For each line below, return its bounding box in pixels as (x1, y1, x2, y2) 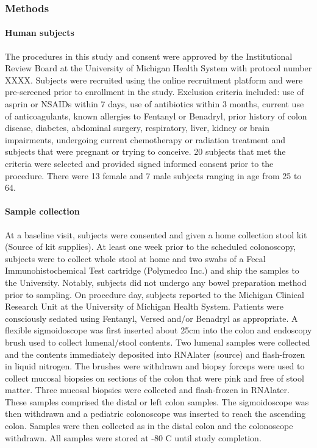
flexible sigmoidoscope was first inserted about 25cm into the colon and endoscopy (5, 324, 312, 336)
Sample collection (5, 205, 80, 218)
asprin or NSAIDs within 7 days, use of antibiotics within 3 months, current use (5, 98, 304, 110)
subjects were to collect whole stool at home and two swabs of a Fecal (5, 252, 266, 265)
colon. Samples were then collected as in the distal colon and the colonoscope (5, 419, 293, 432)
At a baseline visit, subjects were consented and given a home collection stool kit (5, 228, 307, 241)
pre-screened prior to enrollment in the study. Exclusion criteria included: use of (5, 85, 304, 98)
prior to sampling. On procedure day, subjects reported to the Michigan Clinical (5, 288, 304, 300)
